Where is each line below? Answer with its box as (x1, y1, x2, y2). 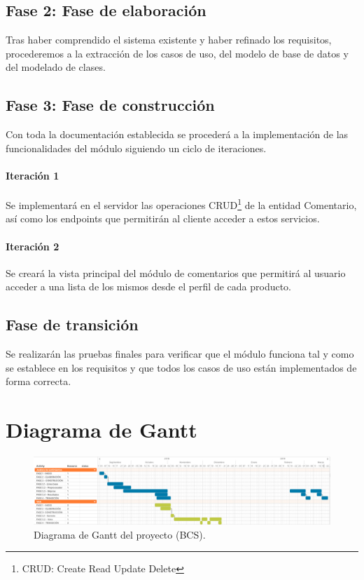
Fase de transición (6, 313, 139, 335)
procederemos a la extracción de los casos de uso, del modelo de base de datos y (6, 46, 349, 60)
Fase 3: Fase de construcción (6, 94, 215, 116)
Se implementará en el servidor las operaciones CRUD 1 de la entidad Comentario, (6, 196, 357, 212)
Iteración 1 (6, 168, 59, 182)
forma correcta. (6, 374, 71, 389)
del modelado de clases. (6, 60, 106, 74)
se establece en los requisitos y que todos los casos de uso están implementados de (6, 360, 357, 375)
